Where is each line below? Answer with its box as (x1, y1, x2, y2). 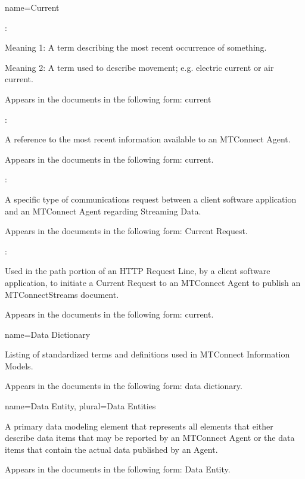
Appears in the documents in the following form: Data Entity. (5, 463, 231, 475)
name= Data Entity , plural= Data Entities (5, 400, 156, 412)
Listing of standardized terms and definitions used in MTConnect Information (5, 348, 290, 360)
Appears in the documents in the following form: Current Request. (5, 225, 248, 237)
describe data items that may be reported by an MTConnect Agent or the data (5, 431, 295, 444)
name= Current (5, 1, 60, 13)
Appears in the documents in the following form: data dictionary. (5, 380, 242, 392)
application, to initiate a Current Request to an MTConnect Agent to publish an (5, 276, 301, 288)
